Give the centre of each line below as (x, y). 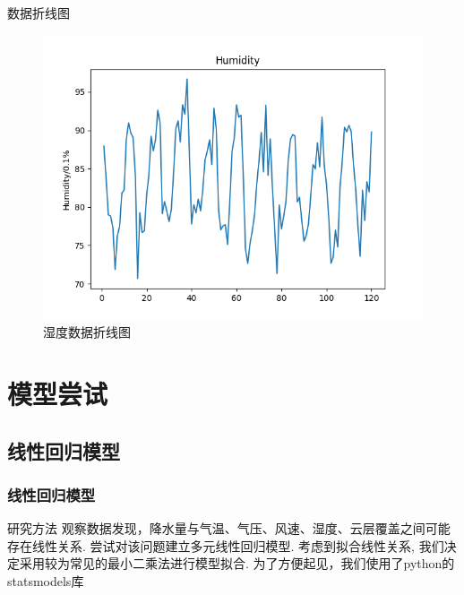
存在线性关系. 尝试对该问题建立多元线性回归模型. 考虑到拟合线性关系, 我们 (226, 545)
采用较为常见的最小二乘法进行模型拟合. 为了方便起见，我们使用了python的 (237, 563)
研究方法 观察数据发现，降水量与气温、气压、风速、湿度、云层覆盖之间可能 (229, 528)
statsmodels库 (46, 580)
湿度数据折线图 (87, 332)
